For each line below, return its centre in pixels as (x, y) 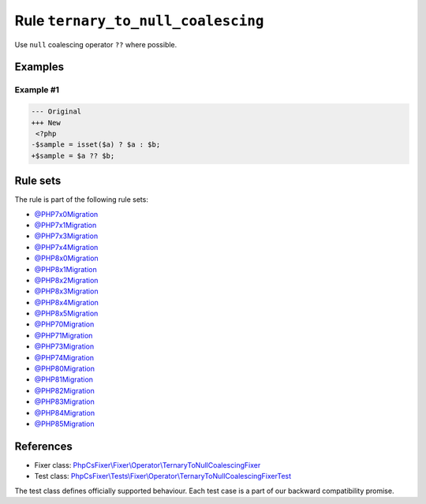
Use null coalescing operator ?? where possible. (96, 44)
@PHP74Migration (64, 357)
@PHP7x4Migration (66, 247)
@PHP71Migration (64, 335)
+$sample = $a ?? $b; (73, 155)
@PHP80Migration (64, 369)
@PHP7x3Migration (66, 236)
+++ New (46, 123)
